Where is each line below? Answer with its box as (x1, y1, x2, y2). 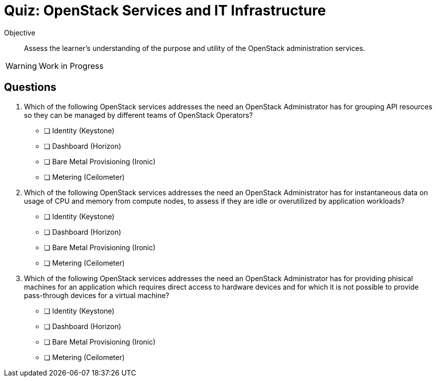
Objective (4, 28, 35, 37)
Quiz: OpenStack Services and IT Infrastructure (4, 2, 326, 19)
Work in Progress (38, 60, 104, 71)
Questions (4, 81, 56, 94)
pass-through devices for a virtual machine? (24, 291, 169, 300)
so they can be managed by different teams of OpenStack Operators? (24, 110, 253, 119)
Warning (5, 60, 37, 71)
